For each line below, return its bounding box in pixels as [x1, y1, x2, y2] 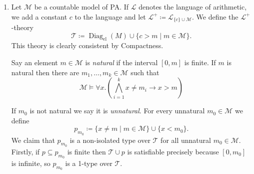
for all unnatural [160, 134, 211, 145]
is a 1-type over [65, 158, 112, 168]
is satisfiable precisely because [127, 146, 219, 156]
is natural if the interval [85, 57, 158, 68]
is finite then [67, 146, 106, 156]
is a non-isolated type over [69, 134, 150, 145]
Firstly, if [11, 146, 40, 156]
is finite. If [184, 57, 216, 68]
